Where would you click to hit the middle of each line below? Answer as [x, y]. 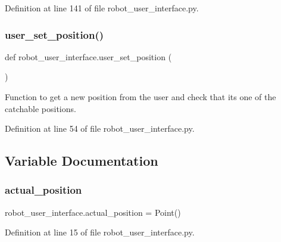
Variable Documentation [82, 161]
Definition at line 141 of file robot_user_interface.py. [102, 8]
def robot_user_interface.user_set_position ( [88, 56]
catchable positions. [40, 108]
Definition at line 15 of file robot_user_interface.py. [100, 232]
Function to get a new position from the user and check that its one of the [140, 97]
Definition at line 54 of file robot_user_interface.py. [100, 128]
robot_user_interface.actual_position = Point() [93, 212]
